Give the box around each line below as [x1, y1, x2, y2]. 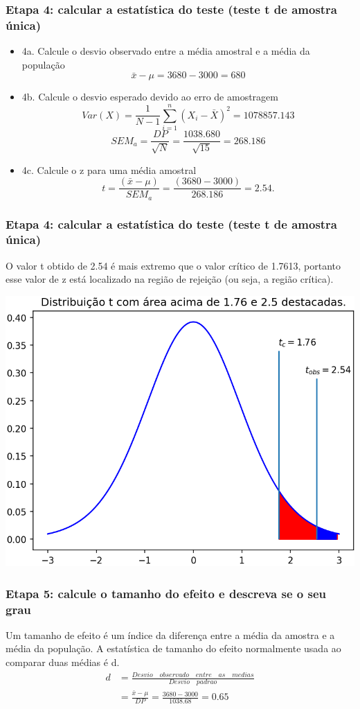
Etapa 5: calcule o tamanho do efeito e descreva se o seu [6, 584, 326, 602]
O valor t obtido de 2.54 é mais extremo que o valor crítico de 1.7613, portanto [6, 258, 341, 272]
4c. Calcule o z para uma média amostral [21, 162, 197, 177]
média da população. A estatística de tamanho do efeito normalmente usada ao [6, 641, 341, 656]
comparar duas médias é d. [6, 654, 120, 669]
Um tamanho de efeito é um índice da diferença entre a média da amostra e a [6, 627, 335, 642]
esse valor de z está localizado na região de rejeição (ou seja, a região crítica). [6, 272, 334, 286]
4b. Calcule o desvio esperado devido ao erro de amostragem [21, 89, 278, 104]
